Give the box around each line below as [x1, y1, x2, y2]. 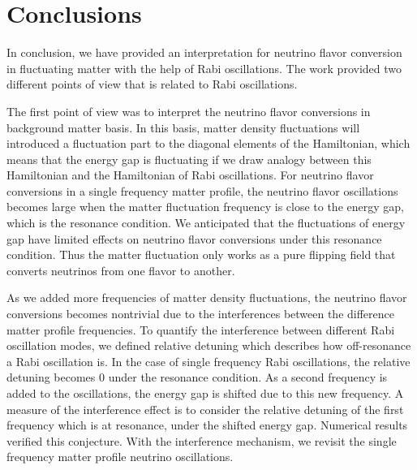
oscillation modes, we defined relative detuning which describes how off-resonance [6, 337, 411, 354]
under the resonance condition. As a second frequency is [108, 369, 388, 386]
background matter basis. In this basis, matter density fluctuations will [6, 119, 360, 136]
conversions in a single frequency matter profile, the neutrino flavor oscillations [6, 182, 398, 199]
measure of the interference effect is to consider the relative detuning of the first [6, 400, 404, 417]
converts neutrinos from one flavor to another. [6, 261, 235, 278]
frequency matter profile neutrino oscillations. [6, 448, 234, 465]
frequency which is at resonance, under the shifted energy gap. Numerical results [6, 416, 408, 433]
